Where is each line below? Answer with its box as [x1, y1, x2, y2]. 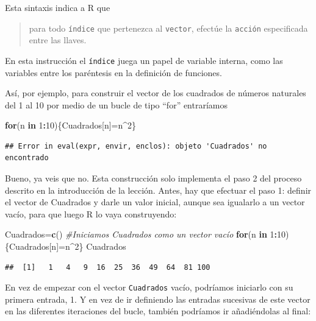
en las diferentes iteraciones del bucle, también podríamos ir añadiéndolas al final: [5, 305, 311, 317]
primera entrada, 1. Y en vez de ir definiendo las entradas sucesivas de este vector [5, 292, 311, 305]
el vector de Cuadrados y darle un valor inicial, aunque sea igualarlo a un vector [5, 196, 305, 208]
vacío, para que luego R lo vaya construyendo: [5, 207, 177, 220]
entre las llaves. [29, 34, 87, 46]
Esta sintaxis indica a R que [5, 1, 110, 13]
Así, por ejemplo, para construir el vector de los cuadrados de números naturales [5, 86, 306, 99]
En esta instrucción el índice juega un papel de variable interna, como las [5, 54, 283, 66]
